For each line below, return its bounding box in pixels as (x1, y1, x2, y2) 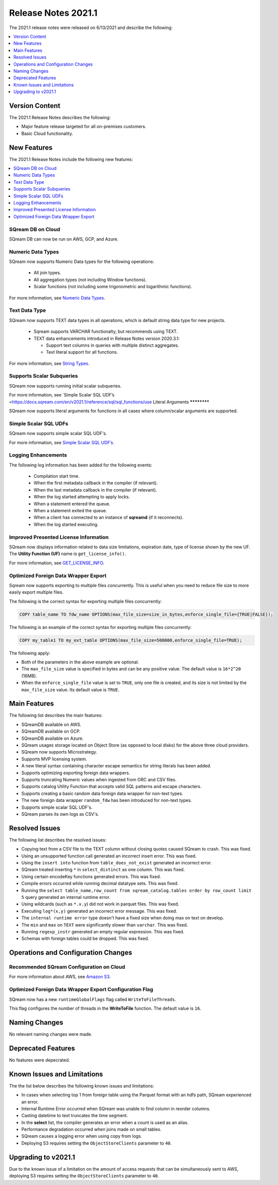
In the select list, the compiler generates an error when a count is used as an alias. (21, 1119, 189, 1125)
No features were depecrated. (9, 1057, 70, 1063)
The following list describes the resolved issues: (9, 837, 107, 843)
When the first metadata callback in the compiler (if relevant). (33, 480, 158, 486)
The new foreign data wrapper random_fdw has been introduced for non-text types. (21, 797, 192, 803)
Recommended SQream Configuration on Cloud (9, 963, 125, 970)
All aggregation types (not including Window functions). (33, 276, 147, 283)
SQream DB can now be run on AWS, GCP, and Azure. (9, 236, 119, 242)
